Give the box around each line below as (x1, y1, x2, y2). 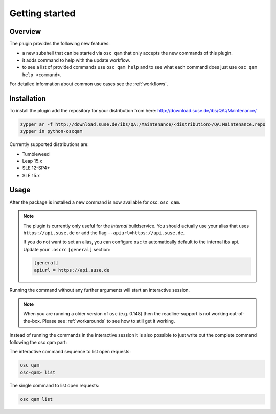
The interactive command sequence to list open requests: (9, 349, 131, 355)
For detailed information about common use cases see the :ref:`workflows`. (9, 81, 168, 87)
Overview (9, 27, 41, 36)
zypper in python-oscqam (20, 128, 83, 134)
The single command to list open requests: (9, 382, 100, 388)
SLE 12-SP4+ (22, 165, 51, 171)
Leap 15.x (22, 158, 42, 164)
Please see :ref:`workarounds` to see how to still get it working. (42, 318, 175, 324)
